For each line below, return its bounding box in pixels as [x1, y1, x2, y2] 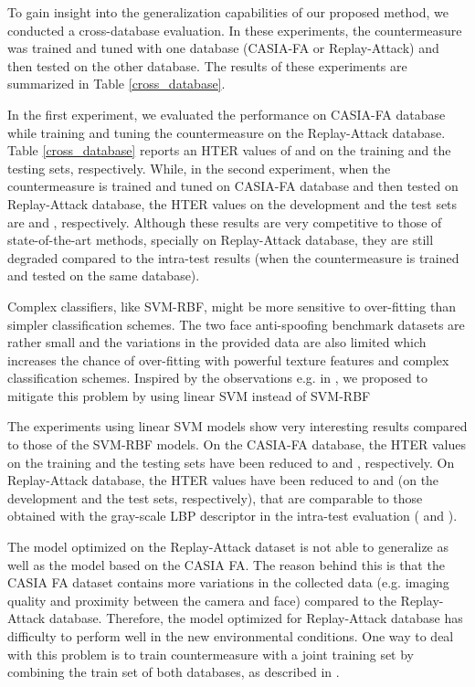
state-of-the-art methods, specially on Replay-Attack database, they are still [7, 230, 434, 249]
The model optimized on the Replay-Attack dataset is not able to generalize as [7, 537, 449, 556]
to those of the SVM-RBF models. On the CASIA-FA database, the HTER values [7, 435, 466, 454]
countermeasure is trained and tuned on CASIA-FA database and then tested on [7, 176, 459, 196]
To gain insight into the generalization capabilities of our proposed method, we [7, 3, 449, 21]
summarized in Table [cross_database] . [7, 74, 226, 93]
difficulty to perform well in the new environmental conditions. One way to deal [7, 627, 454, 645]
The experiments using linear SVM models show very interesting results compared [7, 417, 468, 436]
